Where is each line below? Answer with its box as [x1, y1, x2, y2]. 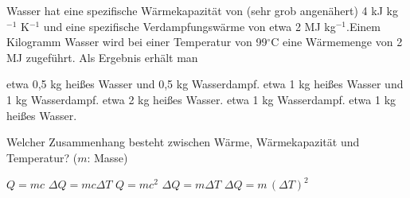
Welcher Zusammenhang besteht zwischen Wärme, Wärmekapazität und [6, 134, 360, 150]
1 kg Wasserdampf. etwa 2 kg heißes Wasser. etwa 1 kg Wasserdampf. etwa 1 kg [6, 91, 396, 107]
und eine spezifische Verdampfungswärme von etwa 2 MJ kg [43, 17, 336, 34]
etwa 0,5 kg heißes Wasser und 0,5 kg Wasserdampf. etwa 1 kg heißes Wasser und [6, 76, 404, 92]
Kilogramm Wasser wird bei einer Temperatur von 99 [6, 33, 267, 50]
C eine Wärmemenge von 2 [271, 33, 403, 50]
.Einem [346, 17, 381, 34]
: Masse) [87, 149, 128, 165]
